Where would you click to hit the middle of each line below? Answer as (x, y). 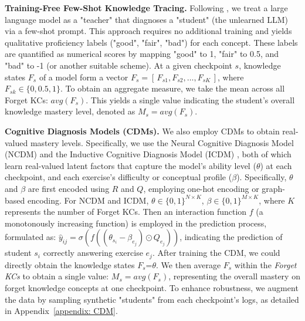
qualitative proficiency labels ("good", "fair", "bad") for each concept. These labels (151, 42)
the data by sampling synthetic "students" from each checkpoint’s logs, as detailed (152, 299)
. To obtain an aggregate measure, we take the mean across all (172, 88)
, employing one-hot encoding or (201, 188)
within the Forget (265, 264)
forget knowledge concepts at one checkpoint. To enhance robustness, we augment (152, 287)
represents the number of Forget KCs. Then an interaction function (126, 212)
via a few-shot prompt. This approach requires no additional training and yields (148, 31)
